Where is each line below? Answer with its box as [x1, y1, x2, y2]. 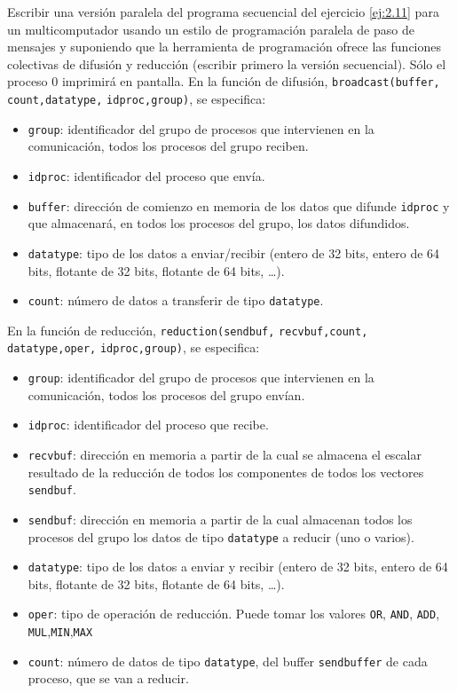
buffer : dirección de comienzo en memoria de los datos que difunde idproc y [28, 196, 450, 215]
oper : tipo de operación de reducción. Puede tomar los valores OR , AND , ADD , [28, 604, 440, 623]
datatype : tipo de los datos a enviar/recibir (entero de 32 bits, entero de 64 [28, 243, 440, 262]
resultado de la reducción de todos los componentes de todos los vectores [28, 462, 424, 481]
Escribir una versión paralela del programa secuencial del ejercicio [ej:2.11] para [7, 3, 439, 20]
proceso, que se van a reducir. [28, 669, 189, 688]
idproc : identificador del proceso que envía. [28, 166, 265, 185]
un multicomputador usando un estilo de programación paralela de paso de [7, 20, 414, 38]
